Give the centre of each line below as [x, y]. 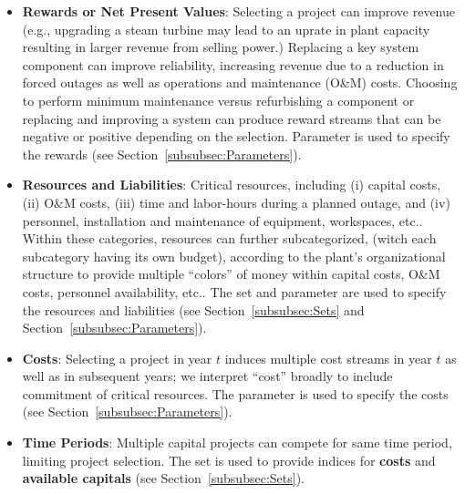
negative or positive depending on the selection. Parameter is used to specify [236, 136]
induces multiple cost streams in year [328, 358]
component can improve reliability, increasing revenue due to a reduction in [233, 64]
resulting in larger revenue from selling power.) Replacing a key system [221, 47]
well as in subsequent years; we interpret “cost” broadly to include [207, 376]
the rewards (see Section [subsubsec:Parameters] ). [162, 154]
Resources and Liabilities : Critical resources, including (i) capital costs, [232, 185]
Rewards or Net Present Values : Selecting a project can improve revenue [238, 11]
